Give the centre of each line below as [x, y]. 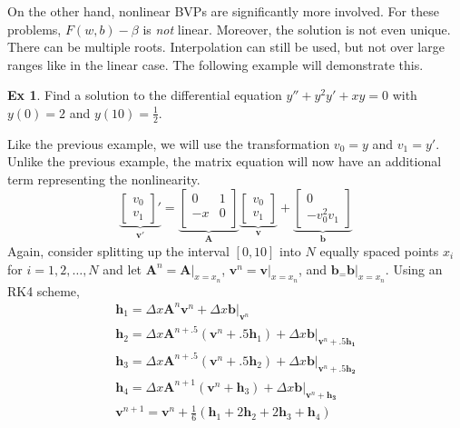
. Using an [414, 269]
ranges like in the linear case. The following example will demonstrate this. [215, 64]
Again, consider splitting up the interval [118, 251]
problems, [34, 29]
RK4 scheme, [44, 290]
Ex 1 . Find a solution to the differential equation [145, 95]
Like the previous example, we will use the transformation [169, 143]
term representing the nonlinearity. [104, 179]
